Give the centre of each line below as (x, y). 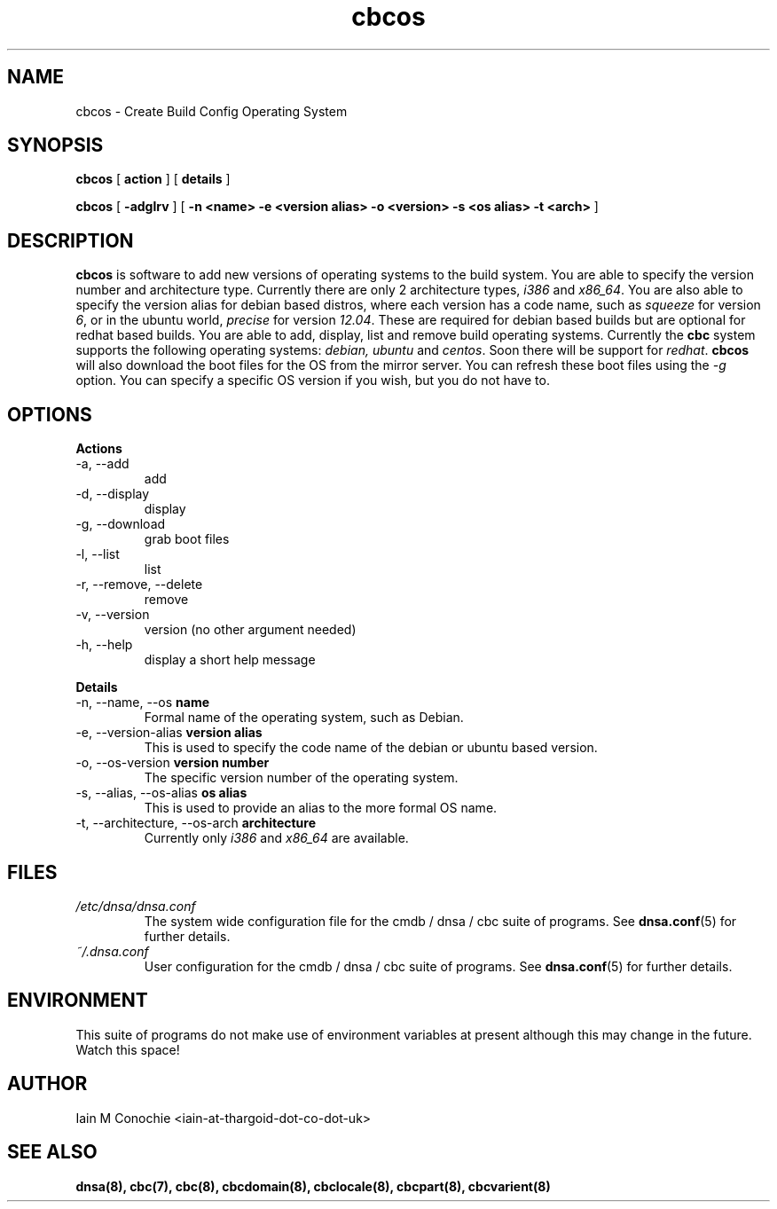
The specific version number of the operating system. (301, 778)
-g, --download (121, 524)
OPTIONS (50, 414)
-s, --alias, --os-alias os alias (161, 793)
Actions (99, 449)
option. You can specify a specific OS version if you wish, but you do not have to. (313, 381)
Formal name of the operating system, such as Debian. (304, 718)
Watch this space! (128, 1049)
